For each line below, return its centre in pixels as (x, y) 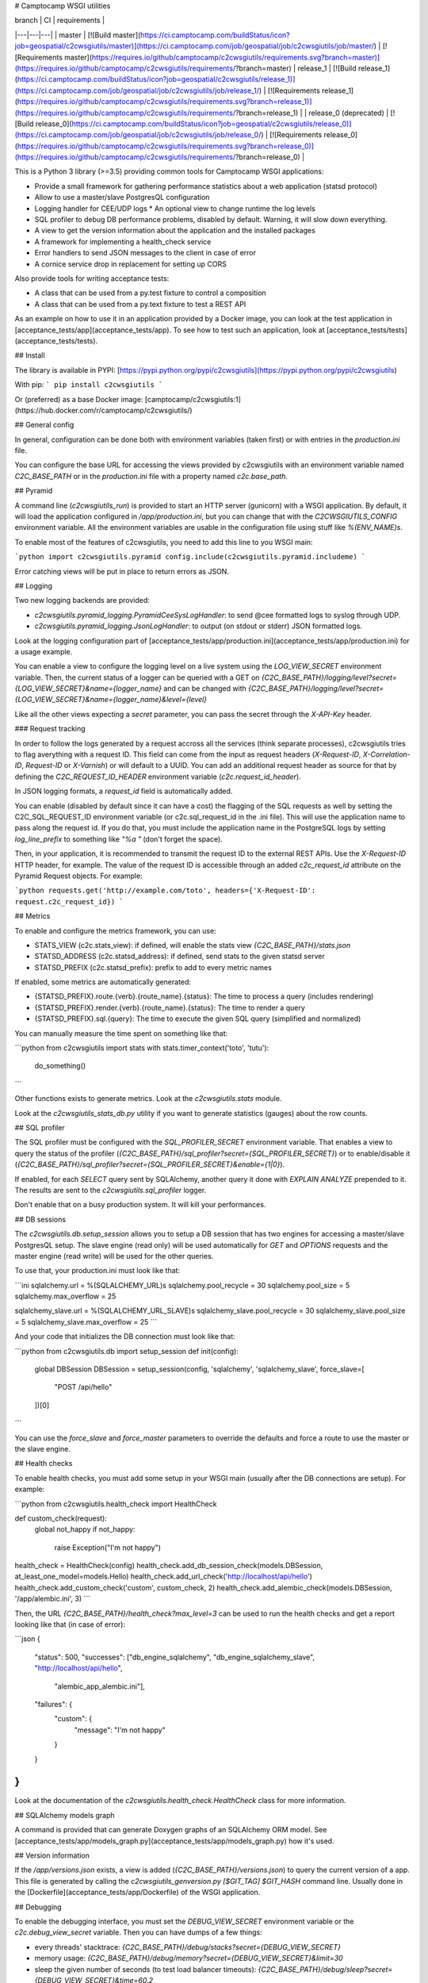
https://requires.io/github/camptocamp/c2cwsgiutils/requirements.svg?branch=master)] (236, 57)
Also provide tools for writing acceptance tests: (92, 278)
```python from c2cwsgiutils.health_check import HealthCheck (116, 1504)
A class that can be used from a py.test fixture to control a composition (150, 293)
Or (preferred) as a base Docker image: (79, 399)
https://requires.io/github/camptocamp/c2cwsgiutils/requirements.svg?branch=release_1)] (164, 102)
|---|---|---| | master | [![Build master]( (78, 35)
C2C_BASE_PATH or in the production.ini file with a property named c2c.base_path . (151, 476)
